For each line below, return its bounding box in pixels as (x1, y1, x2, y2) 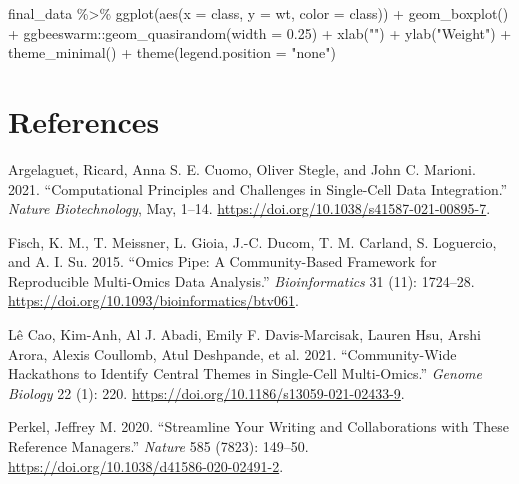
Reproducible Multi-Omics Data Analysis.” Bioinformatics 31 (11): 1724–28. (8, 270, 475, 291)
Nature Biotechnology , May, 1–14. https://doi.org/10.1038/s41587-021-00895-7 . (8, 198, 491, 219)
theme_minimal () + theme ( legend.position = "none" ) (8, 42, 336, 63)
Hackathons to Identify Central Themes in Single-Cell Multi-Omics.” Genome (8, 363, 482, 384)
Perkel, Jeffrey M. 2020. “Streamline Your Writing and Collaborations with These (8, 416, 509, 437)
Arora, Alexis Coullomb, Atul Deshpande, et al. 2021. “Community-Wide (8, 343, 457, 364)
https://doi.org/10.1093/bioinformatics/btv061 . (8, 290, 299, 311)
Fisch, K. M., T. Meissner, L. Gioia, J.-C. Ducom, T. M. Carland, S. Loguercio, (8, 231, 497, 252)
